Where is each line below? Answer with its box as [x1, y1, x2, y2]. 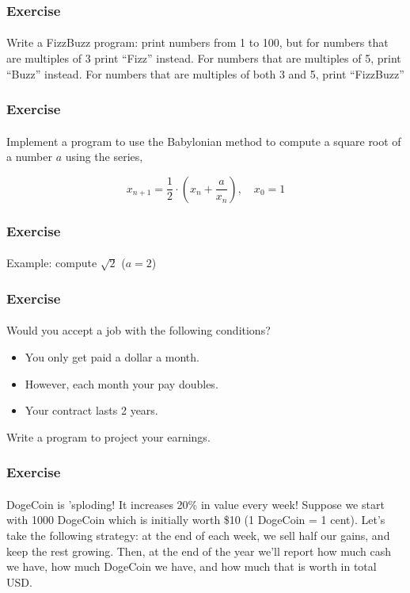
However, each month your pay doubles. [25, 375, 218, 392]
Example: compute [6, 254, 97, 271]
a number [6, 148, 52, 165]
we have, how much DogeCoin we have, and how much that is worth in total [6, 558, 377, 575]
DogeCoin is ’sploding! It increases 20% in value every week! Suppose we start [6, 495, 385, 512]
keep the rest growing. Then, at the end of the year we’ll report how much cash [6, 542, 392, 559]
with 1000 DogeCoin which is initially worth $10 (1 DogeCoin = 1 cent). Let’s [6, 511, 385, 528]
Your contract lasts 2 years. [25, 402, 158, 419]
